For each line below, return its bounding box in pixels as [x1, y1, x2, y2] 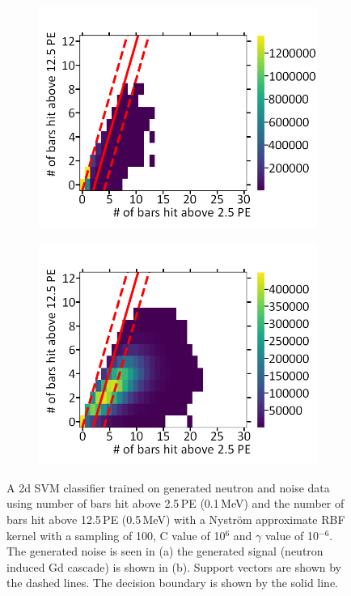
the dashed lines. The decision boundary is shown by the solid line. [6, 574, 339, 591]
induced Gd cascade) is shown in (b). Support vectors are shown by [6, 558, 341, 575]
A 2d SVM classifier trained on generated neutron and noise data [6, 479, 330, 496]
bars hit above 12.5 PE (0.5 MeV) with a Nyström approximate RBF [6, 511, 345, 528]
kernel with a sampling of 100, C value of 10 [6, 526, 226, 543]
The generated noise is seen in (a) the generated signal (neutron [6, 543, 324, 560]
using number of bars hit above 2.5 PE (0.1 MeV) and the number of [6, 495, 345, 512]
